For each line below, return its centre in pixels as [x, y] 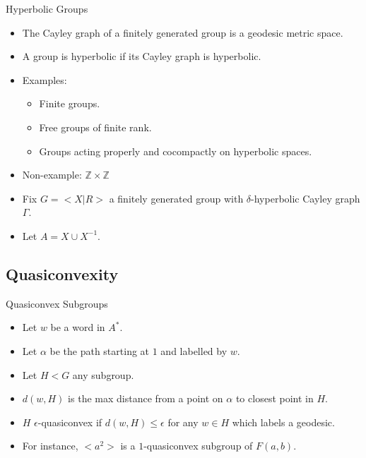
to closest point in [274, 398]
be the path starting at [100, 350]
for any [183, 422]
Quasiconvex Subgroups [57, 303]
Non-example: [52, 175]
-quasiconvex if [70, 422]
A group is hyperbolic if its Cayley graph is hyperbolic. [142, 56]
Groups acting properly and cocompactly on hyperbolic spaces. [176, 151]
